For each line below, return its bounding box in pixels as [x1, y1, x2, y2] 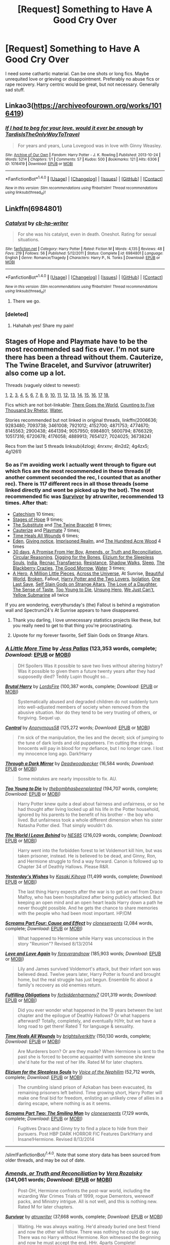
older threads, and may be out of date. [5, 1157, 86, 1163]
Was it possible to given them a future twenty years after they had [17, 668, 155, 674]
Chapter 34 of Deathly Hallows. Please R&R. [17, 863, 110, 869]
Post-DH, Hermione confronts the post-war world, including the [17, 1187, 151, 1194]
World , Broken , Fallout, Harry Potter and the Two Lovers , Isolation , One [12, 575, 160, 582]
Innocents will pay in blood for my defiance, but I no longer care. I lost [17, 745, 163, 751]
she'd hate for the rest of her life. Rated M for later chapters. [17, 1059, 143, 1065]
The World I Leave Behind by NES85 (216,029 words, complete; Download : [5, 832, 163, 838]
